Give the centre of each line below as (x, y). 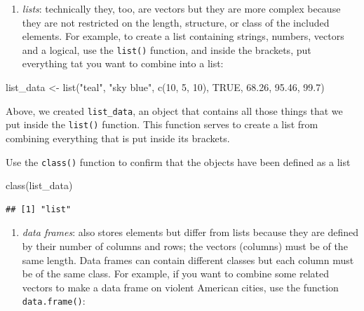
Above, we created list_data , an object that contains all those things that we (174, 110)
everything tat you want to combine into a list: (123, 63)
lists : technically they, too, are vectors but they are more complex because (181, 8)
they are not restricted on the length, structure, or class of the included (176, 22)
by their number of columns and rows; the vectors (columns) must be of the (185, 246)
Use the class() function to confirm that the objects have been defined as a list (178, 161)
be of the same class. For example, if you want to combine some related (176, 274)
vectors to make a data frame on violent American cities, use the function (180, 287)
